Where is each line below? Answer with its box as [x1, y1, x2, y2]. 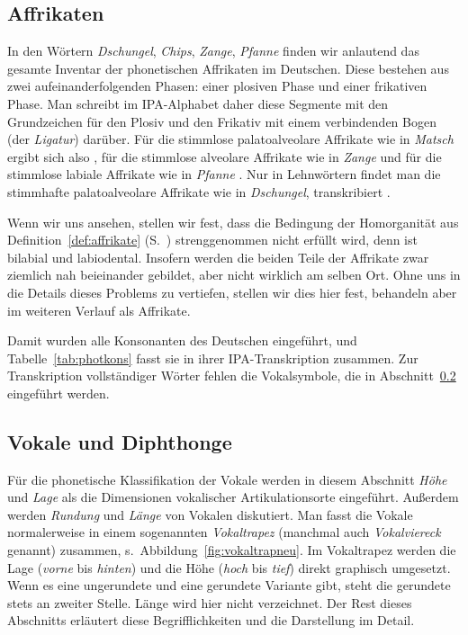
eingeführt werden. [7, 383, 110, 402]
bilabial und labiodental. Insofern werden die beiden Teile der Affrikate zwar [7, 247, 429, 266]
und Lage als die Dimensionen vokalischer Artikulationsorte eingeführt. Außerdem [7, 487, 459, 506]
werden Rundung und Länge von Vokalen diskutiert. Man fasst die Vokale [7, 505, 413, 523]
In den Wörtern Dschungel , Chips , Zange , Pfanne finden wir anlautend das [7, 41, 419, 60]
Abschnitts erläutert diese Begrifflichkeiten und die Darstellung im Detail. [7, 611, 415, 630]
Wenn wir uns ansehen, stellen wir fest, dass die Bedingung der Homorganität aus [7, 212, 459, 231]
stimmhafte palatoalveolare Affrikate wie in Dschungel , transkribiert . [7, 182, 391, 201]
